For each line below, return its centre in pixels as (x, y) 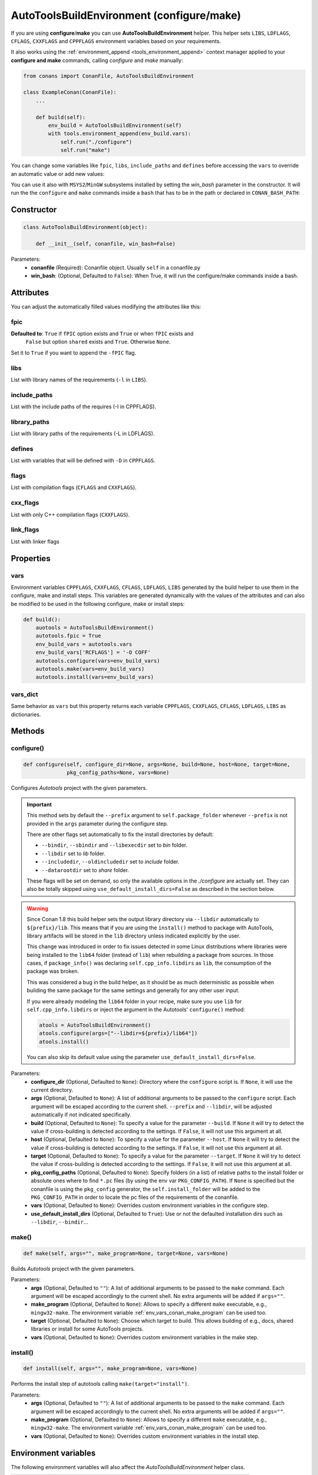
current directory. (52, 1090)
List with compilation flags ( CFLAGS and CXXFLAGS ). (74, 487)
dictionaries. (26, 714)
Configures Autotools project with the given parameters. (79, 788)
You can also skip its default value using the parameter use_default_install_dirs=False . (141, 1057)
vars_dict (24, 694)
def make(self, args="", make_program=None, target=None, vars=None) (126, 1253)
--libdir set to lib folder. (74, 853)
